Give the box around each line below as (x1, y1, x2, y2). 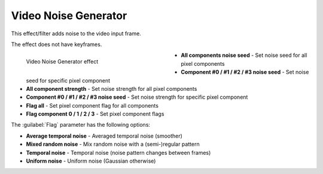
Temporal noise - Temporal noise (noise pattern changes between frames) (26, 149, 211, 156)
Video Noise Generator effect (26, 58, 99, 65)
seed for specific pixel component (26, 77, 111, 84)
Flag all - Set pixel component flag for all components (26, 102, 159, 109)
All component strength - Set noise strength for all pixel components (26, 85, 197, 92)
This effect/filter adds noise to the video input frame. (11, 30, 142, 37)
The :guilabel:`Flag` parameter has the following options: (11, 121, 151, 129)
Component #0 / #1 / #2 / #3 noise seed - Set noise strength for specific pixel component (26, 93, 248, 101)
